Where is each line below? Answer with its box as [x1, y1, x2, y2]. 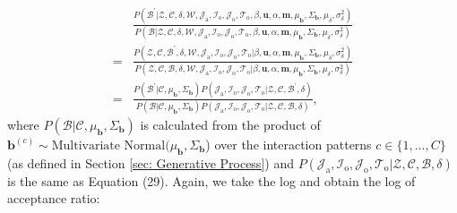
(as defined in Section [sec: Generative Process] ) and [7, 153, 294, 172]
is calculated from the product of [140, 115, 321, 133]
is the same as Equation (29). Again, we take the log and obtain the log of [7, 171, 416, 190]
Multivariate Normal [51, 139, 166, 152]
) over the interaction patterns [205, 134, 372, 153]
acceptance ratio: [7, 189, 100, 208]
